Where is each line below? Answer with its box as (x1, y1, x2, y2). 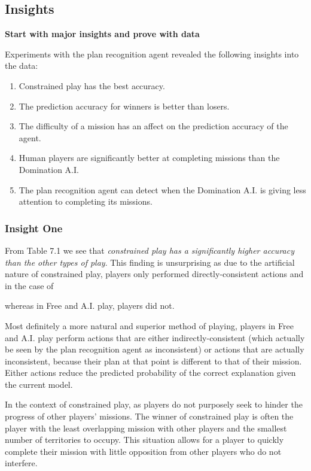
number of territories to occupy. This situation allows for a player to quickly (5, 433, 284, 446)
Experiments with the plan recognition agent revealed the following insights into (5, 47, 299, 60)
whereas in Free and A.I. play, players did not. (5, 299, 175, 312)
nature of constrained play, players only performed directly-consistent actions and (5, 268, 304, 280)
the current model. (5, 378, 73, 390)
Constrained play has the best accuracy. (19, 79, 165, 92)
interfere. (5, 457, 38, 469)
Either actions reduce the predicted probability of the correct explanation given (5, 366, 296, 379)
